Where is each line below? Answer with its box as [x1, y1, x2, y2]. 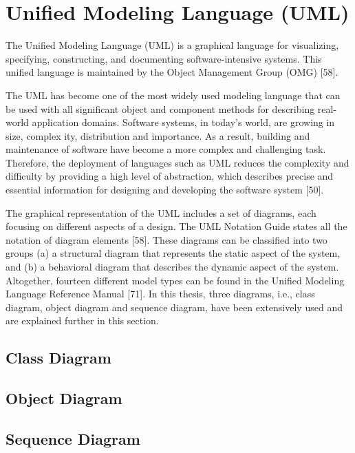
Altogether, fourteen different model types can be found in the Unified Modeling [6, 273, 345, 287]
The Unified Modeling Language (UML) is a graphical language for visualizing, [6, 38, 339, 52]
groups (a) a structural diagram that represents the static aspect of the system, [6, 246, 341, 260]
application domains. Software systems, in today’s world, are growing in [32, 115, 335, 129]
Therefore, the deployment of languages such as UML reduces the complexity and [6, 155, 349, 169]
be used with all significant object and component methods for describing [6, 101, 315, 116]
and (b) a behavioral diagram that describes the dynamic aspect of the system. [6, 260, 339, 274]
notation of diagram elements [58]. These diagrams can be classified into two [6, 232, 327, 246]
